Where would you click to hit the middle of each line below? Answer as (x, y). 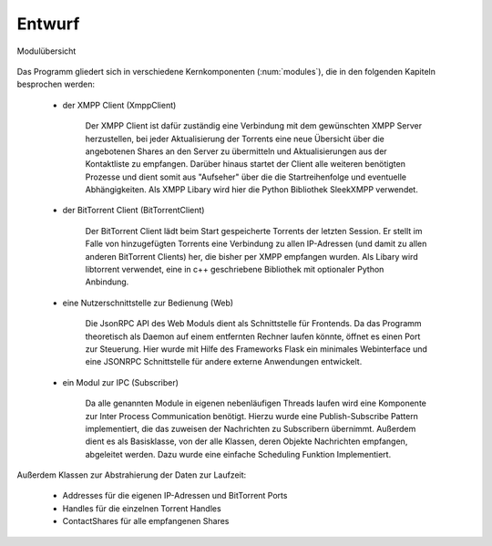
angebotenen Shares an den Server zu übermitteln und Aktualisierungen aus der (236, 151)
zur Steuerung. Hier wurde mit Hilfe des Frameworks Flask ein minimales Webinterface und (256, 349)
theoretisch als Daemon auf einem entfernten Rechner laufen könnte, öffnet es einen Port (253, 336)
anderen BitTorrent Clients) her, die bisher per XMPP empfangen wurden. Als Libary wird (251, 256)
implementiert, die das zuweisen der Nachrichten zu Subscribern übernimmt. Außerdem (251, 428)
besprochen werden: (56, 84)
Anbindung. (107, 282)
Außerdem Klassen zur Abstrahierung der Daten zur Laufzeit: (132, 475)
